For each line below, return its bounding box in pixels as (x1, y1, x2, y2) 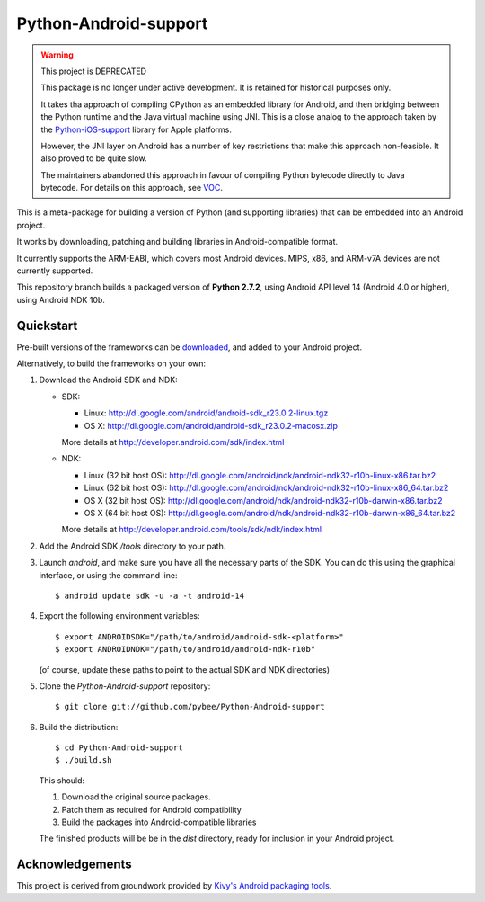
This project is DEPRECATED (40, 66, 147, 76)
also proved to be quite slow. (40, 153, 147, 164)
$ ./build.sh (55, 755, 112, 765)
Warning (40, 49, 74, 60)
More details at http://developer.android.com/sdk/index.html (61, 437, 285, 448)
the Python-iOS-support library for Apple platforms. (40, 124, 233, 135)
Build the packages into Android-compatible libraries (61, 817, 257, 827)
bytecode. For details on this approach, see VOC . (40, 183, 224, 193)
